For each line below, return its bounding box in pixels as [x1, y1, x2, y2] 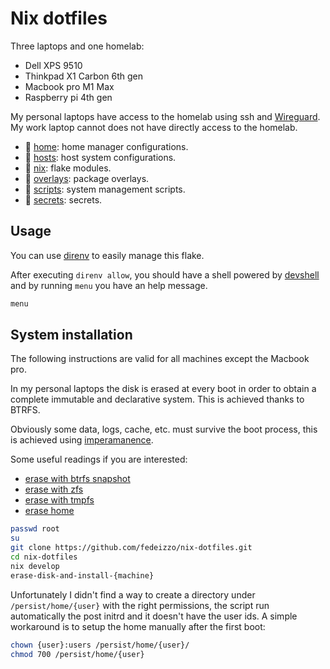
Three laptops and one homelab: [10, 40, 145, 52]
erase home [24, 505, 75, 517]
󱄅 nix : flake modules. [24, 162, 112, 174]
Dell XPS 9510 [24, 59, 83, 71]
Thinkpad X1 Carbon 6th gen [24, 70, 143, 82]
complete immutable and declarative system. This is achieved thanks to [10, 393, 305, 406]
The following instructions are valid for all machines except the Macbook [10, 353, 310, 365]
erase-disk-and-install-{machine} [10, 570, 155, 581]
